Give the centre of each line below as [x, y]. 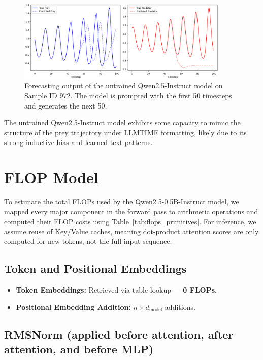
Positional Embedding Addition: [73, 307]
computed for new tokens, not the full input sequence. [88, 241]
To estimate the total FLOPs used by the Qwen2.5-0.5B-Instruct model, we [122, 202]
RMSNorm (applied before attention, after [119, 334]
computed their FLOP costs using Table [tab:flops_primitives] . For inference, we [130, 221]
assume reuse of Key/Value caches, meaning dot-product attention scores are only [131, 231]
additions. [180, 307]
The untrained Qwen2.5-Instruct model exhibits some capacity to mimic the [122, 122]
